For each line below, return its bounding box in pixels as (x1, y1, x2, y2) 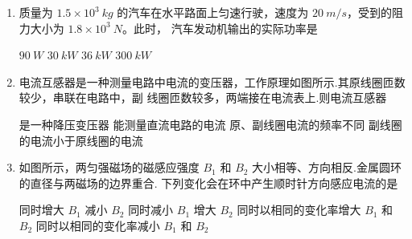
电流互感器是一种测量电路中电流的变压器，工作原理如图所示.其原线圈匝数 (19, 73, 406, 90)
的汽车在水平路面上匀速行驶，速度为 (117, 4, 309, 20)
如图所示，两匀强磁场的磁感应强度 (19, 159, 200, 176)
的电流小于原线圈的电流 (19, 132, 143, 148)
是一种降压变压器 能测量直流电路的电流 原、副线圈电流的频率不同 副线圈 (19, 115, 402, 132)
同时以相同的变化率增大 (237, 201, 361, 218)
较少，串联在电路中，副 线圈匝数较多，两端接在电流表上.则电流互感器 (19, 89, 387, 106)
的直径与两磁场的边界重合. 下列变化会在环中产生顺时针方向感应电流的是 (19, 174, 398, 191)
